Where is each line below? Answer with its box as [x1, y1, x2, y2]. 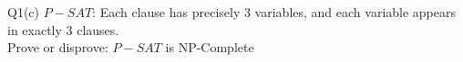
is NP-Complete [165, 38, 254, 57]
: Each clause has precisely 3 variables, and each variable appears [92, 3, 457, 21]
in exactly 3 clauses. [7, 20, 119, 39]
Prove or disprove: [7, 38, 108, 57]
